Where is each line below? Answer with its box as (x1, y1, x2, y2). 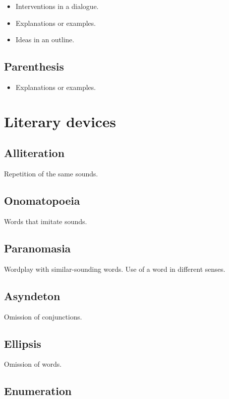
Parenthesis (4, 59, 64, 74)
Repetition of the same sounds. (4, 168, 98, 179)
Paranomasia (4, 240, 71, 255)
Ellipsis (4, 335, 42, 351)
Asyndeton (4, 288, 60, 303)
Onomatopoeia (4, 193, 80, 208)
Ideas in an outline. (15, 34, 74, 45)
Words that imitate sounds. (4, 216, 87, 226)
